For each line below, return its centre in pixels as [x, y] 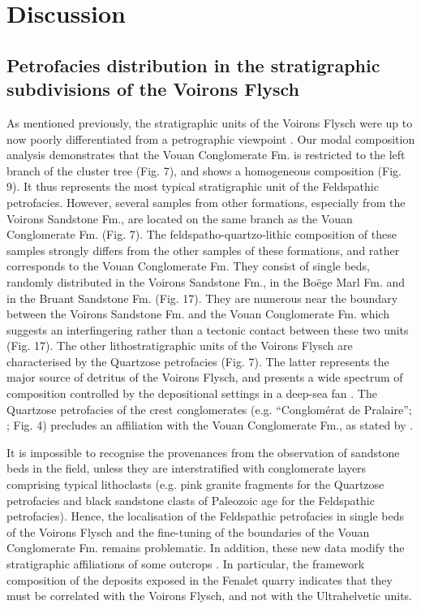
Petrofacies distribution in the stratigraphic [193, 65]
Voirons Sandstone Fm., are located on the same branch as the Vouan [180, 218]
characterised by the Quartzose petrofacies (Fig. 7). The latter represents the [198, 361]
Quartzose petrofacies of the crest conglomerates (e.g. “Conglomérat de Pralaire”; [209, 409]
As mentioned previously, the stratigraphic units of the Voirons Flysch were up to [210, 122]
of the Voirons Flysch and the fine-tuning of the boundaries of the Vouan [188, 531]
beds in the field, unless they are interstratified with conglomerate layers [187, 468]
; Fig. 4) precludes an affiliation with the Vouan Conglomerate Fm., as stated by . [210, 425]
